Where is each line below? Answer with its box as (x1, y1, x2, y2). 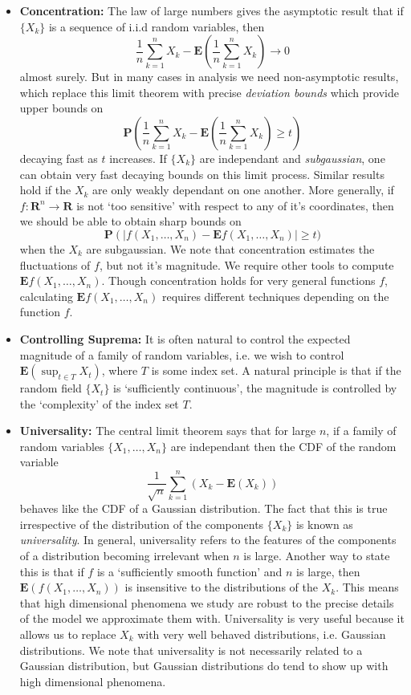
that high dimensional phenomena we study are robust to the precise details (19, 594, 394, 611)
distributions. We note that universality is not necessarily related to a (19, 641, 363, 658)
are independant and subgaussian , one (199, 149, 385, 166)
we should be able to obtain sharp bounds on (19, 213, 242, 230)
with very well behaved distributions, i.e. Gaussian (137, 625, 386, 642)
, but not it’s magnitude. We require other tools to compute (99, 256, 394, 273)
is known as (295, 515, 353, 532)
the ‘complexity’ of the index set (19, 395, 179, 412)
